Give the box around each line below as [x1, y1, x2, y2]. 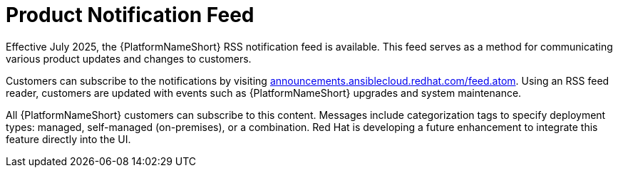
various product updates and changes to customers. [6, 52, 252, 65]
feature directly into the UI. [6, 132, 131, 145]
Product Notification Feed [6, 3, 254, 27]
